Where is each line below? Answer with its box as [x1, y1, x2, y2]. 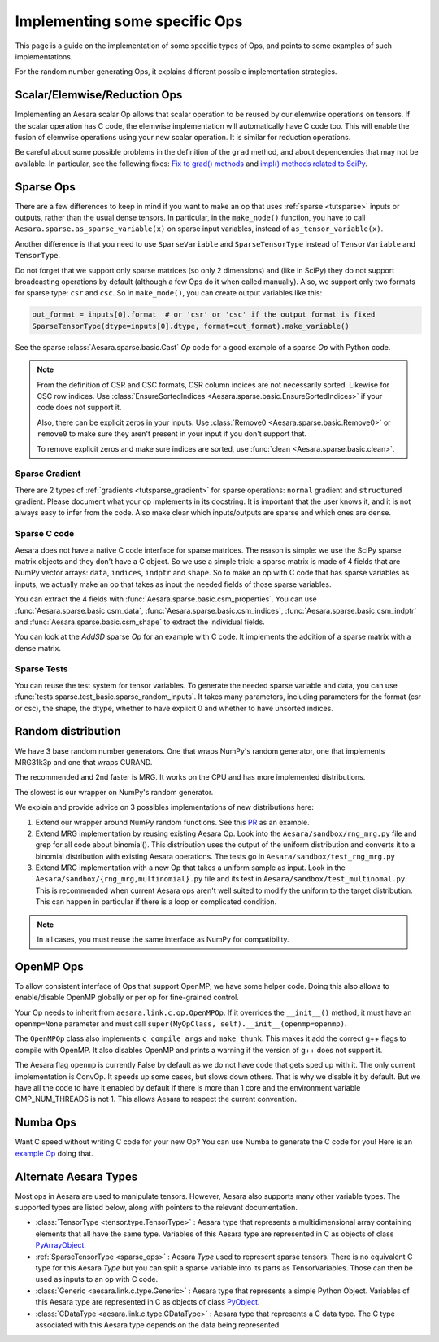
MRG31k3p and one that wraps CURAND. [15, 757, 153, 767]
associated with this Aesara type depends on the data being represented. [35, 1319, 282, 1330]
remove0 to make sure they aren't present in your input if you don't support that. [37, 429, 307, 439]
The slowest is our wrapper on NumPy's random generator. [15, 787, 214, 797]
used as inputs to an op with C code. [35, 1274, 159, 1284]
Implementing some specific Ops [15, 12, 243, 30]
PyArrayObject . [35, 1240, 87, 1250]
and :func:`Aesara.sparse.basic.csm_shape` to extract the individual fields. [15, 617, 265, 627]
